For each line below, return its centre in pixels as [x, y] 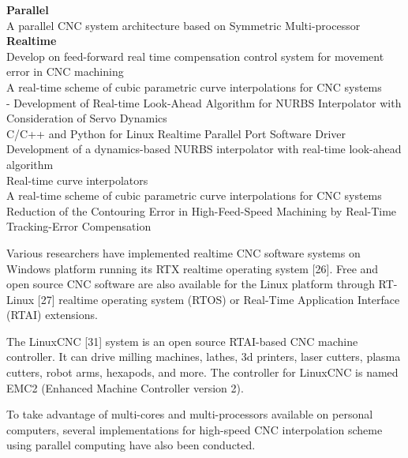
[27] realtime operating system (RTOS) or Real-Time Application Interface [219, 299]
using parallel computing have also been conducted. [131, 445]
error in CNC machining [65, 71]
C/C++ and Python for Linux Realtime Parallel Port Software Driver [176, 133]
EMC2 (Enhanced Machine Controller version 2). [125, 387]
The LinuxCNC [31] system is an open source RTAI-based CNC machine [182, 341]
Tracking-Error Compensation [79, 226]
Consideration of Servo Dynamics [87, 118]
